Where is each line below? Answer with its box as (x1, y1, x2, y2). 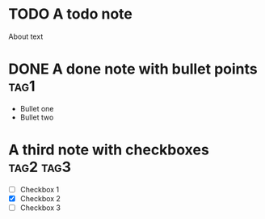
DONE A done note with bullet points (8, 60, 258, 78)
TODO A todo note (8, 5, 133, 23)
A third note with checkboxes (8, 141, 210, 159)
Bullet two (19, 112, 54, 122)
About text (8, 32, 44, 41)
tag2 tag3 (8, 158, 71, 176)
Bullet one (19, 103, 54, 113)
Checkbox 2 (19, 193, 61, 203)
